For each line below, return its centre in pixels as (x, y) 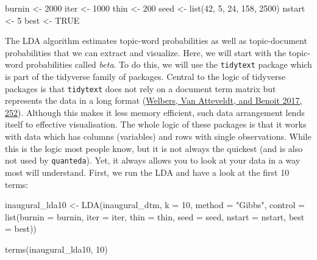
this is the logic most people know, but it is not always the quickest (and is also (154, 148)
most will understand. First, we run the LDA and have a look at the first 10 (147, 172)
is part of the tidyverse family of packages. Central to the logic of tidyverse (145, 77)
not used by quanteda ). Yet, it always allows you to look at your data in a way (153, 160)
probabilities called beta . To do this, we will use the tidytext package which (169, 64)
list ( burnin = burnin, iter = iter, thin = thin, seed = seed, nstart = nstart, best (155, 216)
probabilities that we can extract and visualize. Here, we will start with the (146, 52)
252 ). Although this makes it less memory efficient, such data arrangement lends (155, 112)
